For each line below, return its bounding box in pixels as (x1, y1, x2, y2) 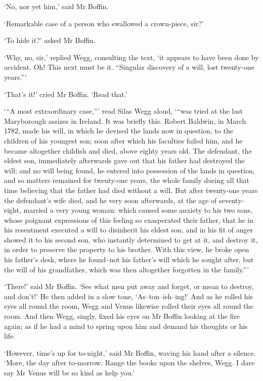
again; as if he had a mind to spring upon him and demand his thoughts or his (4, 320, 248, 331)
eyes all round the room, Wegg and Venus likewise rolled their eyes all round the (4, 301, 253, 311)
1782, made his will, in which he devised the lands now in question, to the (4, 125, 233, 136)
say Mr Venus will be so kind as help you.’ (4, 367, 135, 377)
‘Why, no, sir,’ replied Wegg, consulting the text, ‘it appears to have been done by (4, 52, 259, 62)
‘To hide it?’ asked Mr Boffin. (4, 35, 96, 45)
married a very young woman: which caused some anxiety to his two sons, (23, 205, 252, 215)
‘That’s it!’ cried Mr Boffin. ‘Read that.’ (4, 88, 127, 99)
